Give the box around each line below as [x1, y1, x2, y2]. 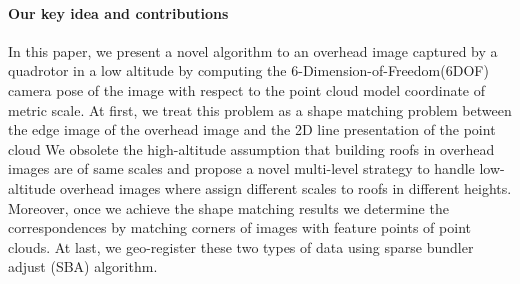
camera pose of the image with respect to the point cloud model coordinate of [8, 79, 486, 100]
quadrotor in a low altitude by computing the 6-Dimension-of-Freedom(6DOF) [8, 60, 489, 81]
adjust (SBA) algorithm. [8, 256, 158, 277]
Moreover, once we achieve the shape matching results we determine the [8, 197, 449, 218]
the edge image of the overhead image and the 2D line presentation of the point [8, 119, 496, 140]
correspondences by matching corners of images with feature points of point [8, 217, 471, 238]
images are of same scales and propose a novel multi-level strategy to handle [8, 158, 475, 179]
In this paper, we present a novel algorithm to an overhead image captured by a [8, 40, 498, 61]
